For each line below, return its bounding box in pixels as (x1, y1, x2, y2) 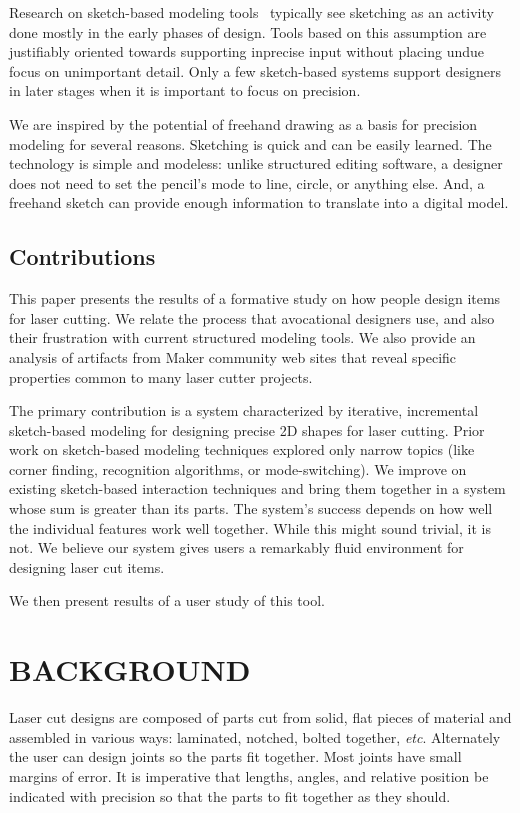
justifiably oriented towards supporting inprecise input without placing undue (9, 41, 485, 62)
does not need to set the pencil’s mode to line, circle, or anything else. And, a (9, 172, 485, 193)
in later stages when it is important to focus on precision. (9, 80, 361, 101)
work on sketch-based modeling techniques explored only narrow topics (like (9, 439, 475, 460)
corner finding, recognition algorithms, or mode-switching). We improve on (9, 458, 467, 479)
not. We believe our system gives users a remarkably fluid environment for (9, 537, 464, 558)
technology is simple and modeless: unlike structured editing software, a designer (9, 153, 503, 174)
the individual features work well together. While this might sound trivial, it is (9, 517, 491, 538)
